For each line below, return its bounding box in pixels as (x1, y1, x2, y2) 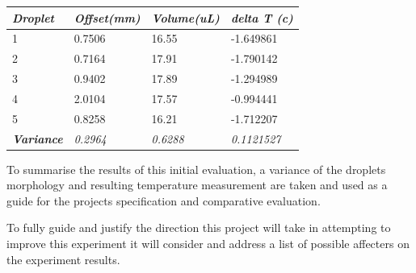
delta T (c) (230, 9, 293, 26)
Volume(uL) (151, 9, 220, 26)
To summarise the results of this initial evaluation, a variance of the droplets (6, 160, 386, 177)
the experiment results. (6, 250, 120, 267)
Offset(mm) (74, 9, 141, 26)
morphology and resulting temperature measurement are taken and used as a (6, 176, 388, 193)
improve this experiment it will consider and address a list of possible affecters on (6, 235, 410, 252)
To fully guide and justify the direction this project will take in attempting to (6, 219, 391, 236)
